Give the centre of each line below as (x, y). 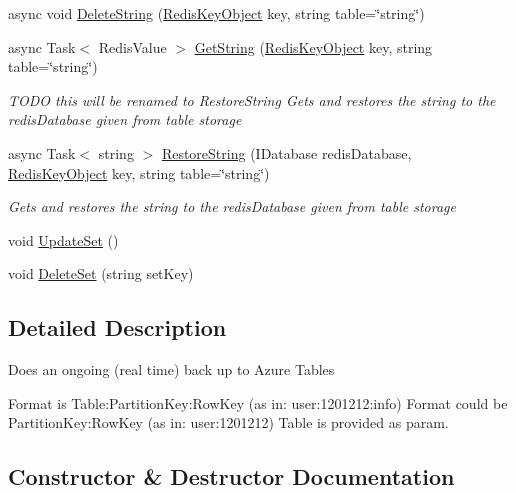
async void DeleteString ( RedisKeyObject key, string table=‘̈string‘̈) (216, 13)
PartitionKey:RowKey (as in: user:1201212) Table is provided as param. (228, 422)
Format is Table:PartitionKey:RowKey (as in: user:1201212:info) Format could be (258, 402)
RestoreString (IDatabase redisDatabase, (286, 152)
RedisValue (132, 46)
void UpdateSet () (63, 239)
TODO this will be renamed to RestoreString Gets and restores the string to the (252, 99)
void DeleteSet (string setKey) (101, 273)
